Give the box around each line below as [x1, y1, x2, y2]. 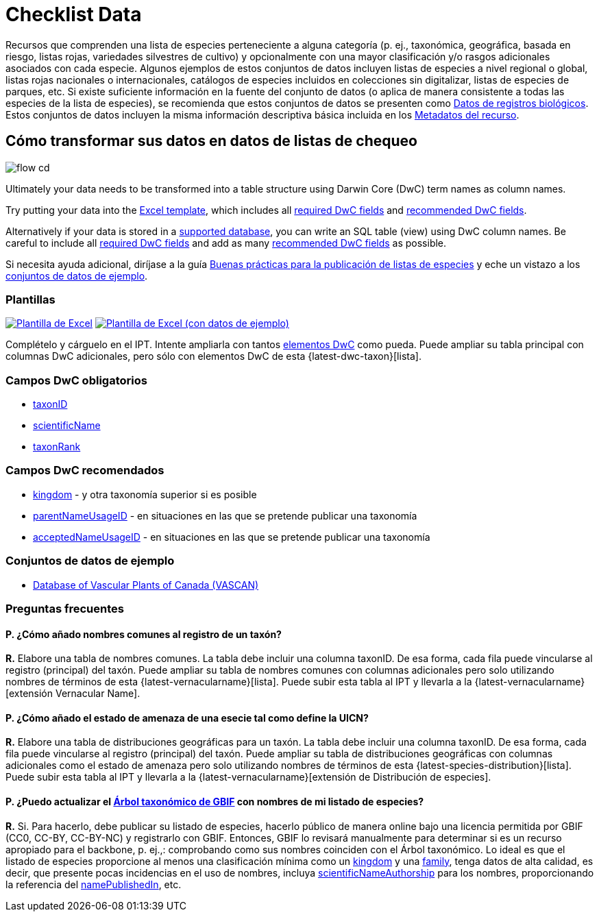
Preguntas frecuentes [5, 601, 124, 615]
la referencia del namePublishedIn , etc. [5, 878, 182, 890]
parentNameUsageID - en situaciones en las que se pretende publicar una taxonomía [33, 509, 417, 522]
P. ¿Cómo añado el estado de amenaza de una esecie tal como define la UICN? [5, 711, 369, 724]
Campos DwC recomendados [5, 463, 164, 478]
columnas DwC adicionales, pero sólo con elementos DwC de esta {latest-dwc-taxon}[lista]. [5, 350, 421, 363]
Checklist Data [5, 3, 142, 26]
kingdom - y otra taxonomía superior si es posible [33, 488, 257, 500]
